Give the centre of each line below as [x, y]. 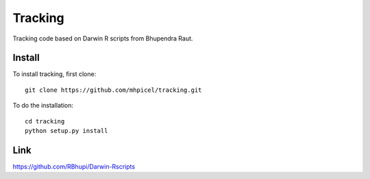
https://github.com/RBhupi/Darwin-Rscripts [74, 166]
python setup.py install [66, 131]
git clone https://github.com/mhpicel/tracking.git [113, 90]
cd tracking [45, 121]
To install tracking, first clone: [54, 74]
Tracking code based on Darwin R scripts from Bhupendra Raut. [103, 38]
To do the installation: [43, 106]
